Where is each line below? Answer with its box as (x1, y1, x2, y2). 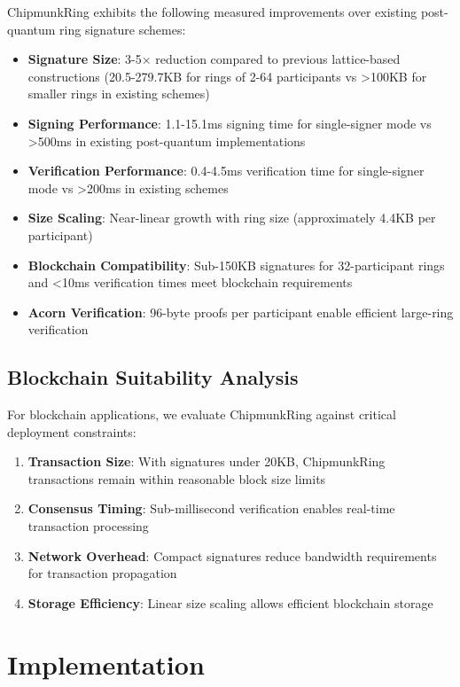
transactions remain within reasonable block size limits (27, 469, 326, 488)
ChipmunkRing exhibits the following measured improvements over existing (7, 3, 417, 20)
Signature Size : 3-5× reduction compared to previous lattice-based (27, 50, 401, 68)
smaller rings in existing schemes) (27, 84, 210, 103)
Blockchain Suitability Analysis (7, 363, 299, 391)
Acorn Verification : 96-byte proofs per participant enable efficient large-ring (27, 302, 454, 321)
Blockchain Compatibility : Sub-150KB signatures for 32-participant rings (27, 255, 445, 274)
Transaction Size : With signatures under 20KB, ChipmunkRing (27, 452, 386, 471)
